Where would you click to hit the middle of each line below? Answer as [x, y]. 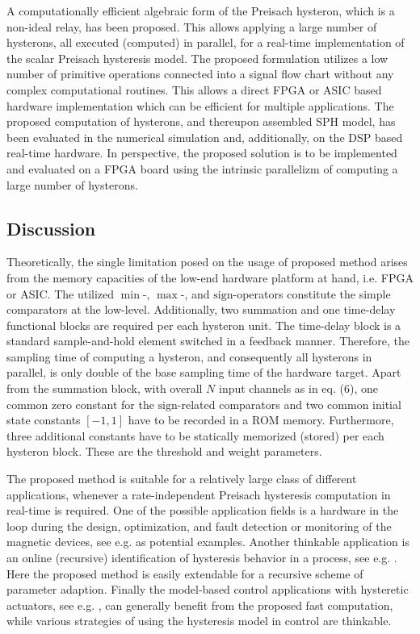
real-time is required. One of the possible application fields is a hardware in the [203, 510]
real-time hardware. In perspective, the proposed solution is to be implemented [202, 153]
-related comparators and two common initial [289, 404]
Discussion [51, 228]
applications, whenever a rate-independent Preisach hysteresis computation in [199, 494]
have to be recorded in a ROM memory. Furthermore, [261, 420]
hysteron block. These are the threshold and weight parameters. [164, 451]
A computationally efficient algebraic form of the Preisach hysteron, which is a [201, 10]
